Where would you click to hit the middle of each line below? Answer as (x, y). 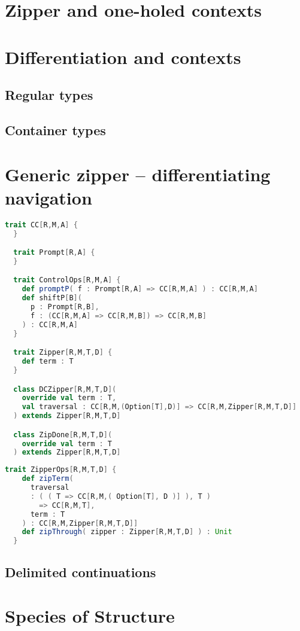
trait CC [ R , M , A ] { (41, 225)
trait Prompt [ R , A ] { (54, 253)
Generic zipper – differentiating (138, 174)
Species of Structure (90, 616)
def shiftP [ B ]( (52, 298)
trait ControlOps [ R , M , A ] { (67, 280)
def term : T (48, 362)
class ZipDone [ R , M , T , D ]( (63, 435)
